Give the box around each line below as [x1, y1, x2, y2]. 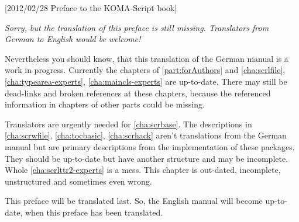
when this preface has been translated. [25, 206, 163, 218]
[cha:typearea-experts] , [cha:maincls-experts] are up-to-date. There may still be [5, 75, 287, 87]
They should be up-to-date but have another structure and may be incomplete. [5, 152, 288, 164]
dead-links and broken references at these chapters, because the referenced [5, 86, 271, 99]
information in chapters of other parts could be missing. [5, 98, 205, 110]
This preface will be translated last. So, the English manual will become [5, 195, 263, 207]
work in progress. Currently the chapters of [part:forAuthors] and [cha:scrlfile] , [5, 64, 286, 76]
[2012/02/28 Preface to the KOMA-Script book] [5, 2, 177, 13]
